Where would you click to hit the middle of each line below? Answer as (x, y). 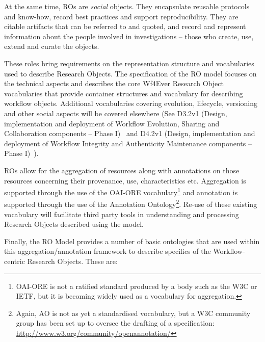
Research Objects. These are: (72, 261)
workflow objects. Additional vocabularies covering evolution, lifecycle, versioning (131, 103)
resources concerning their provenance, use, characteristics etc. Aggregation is (125, 180)
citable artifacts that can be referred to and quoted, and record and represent (125, 26)
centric (15, 261)
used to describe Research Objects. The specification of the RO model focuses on (130, 73)
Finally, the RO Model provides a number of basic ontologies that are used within (132, 241)
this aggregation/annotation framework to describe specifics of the (108, 251)
